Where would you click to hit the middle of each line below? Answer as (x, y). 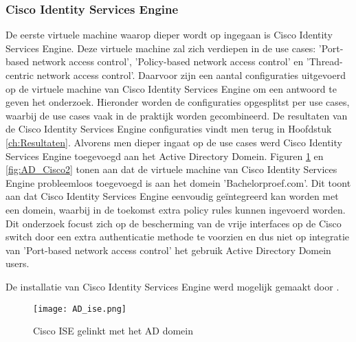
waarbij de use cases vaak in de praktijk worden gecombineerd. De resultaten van (177, 115)
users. (18, 263)
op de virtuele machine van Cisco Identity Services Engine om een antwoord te (171, 88)
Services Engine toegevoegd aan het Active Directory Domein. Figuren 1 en (165, 156)
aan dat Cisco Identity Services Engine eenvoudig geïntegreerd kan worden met (172, 196)
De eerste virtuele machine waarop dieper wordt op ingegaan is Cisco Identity (169, 35)
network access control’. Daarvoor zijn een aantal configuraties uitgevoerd (191, 75)
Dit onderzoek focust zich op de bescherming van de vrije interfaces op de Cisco (174, 223)
